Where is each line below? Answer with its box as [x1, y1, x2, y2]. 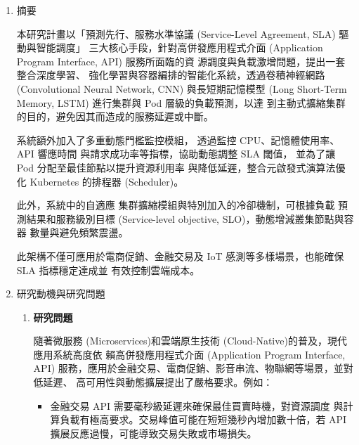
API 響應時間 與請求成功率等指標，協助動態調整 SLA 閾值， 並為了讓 [16, 146, 336, 161]
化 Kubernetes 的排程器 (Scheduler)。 [16, 174, 184, 188]
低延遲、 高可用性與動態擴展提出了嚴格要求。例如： [33, 375, 273, 389]
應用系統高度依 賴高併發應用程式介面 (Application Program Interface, [33, 347, 346, 361]
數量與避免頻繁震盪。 [30, 225, 129, 240]
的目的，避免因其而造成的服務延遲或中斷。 [16, 109, 214, 124]
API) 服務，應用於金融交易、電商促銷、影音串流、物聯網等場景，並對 [33, 361, 353, 375]
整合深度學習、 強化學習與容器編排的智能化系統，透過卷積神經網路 [16, 67, 325, 82]
